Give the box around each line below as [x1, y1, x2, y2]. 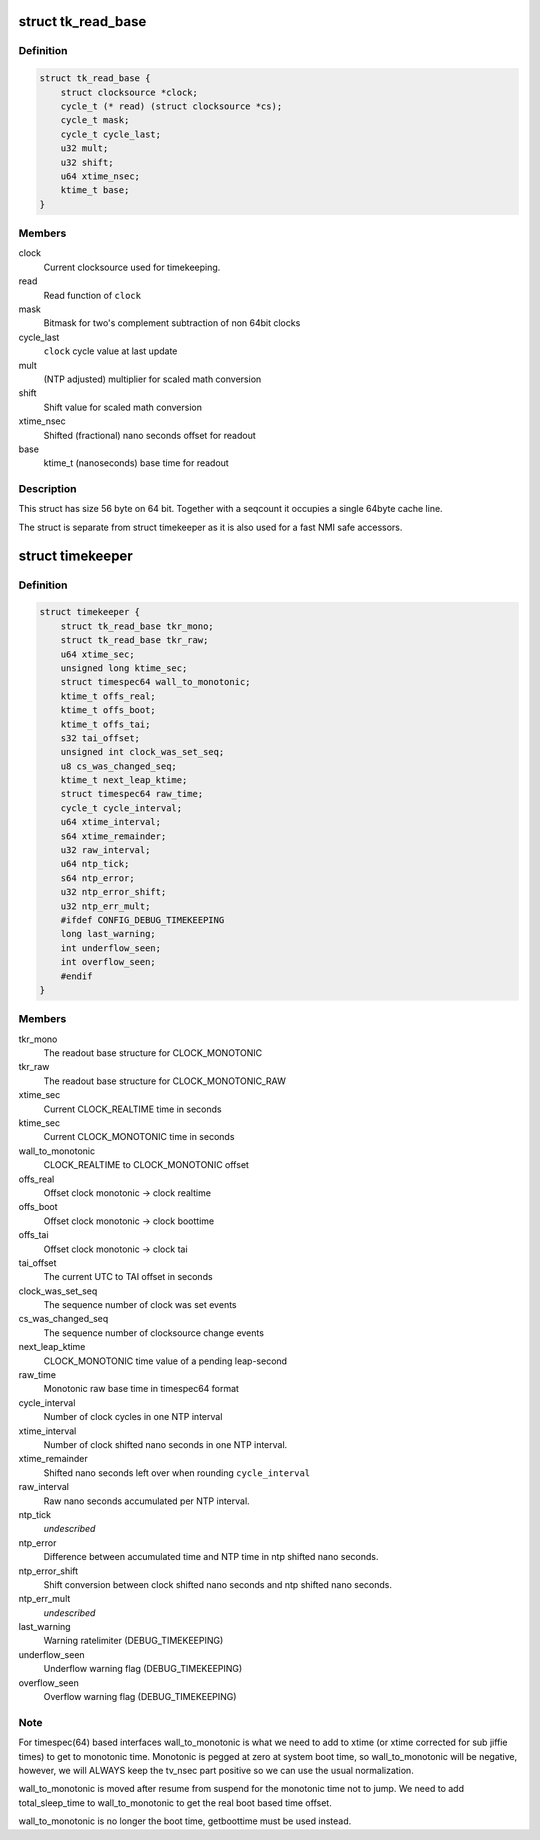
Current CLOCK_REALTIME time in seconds [43, 1103, 222, 1115]
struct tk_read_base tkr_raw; [60, 635, 209, 646]
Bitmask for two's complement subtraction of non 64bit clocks [43, 317, 301, 329]
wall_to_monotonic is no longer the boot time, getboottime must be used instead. [18, 1815, 352, 1827]
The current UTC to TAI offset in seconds [43, 1271, 214, 1283]
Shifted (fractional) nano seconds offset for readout [43, 429, 257, 441]
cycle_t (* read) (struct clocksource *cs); [60, 100, 283, 112]
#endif [60, 970, 93, 982]
